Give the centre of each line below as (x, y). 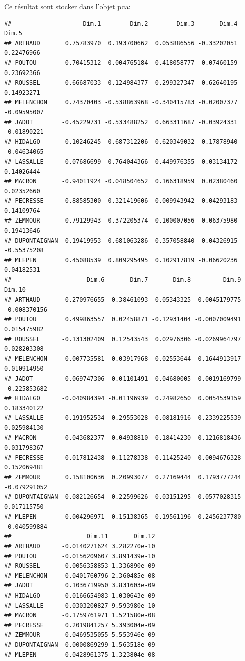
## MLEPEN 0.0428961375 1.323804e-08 (80, 655)
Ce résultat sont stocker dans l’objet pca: (67, 6)
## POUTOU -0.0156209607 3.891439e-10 (80, 556)
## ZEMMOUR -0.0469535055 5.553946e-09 (80, 635)
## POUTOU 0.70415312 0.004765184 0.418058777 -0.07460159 (121, 63)
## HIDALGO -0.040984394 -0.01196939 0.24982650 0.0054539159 (123, 398)
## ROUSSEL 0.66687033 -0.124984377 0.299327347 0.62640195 (121, 83)
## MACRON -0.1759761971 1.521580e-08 (80, 615)
